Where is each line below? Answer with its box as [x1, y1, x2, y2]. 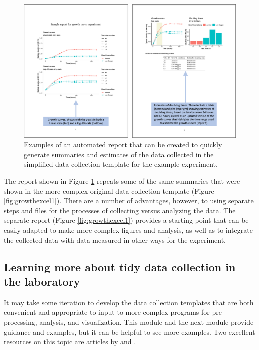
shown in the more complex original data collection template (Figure [4, 185, 214, 196]
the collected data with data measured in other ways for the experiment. [4, 234, 226, 245]
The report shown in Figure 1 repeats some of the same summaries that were [4, 176, 240, 186]
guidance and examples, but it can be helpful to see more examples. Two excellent [4, 326, 255, 337]
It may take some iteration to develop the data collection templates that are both [4, 297, 254, 307]
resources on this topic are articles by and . [4, 336, 136, 347]
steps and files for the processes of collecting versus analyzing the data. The [4, 205, 236, 215]
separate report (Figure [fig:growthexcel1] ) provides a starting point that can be [4, 215, 249, 225]
